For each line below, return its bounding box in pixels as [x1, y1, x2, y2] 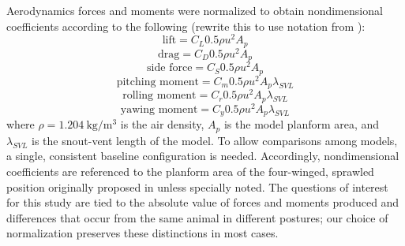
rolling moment [122, 90, 197, 102]
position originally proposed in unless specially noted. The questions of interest [6, 178, 388, 195]
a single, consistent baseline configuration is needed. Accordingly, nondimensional [6, 147, 399, 164]
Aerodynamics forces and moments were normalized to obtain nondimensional [6, 2, 383, 18]
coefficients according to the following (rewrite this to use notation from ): [6, 17, 366, 34]
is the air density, [120, 116, 204, 132]
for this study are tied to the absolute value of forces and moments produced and [6, 194, 399, 211]
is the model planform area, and [223, 116, 380, 132]
